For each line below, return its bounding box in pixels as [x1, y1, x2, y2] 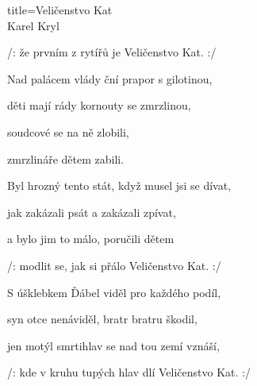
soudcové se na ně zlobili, [7, 123, 129, 140]
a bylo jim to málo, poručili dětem [7, 230, 175, 247]
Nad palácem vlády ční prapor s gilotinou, [7, 70, 213, 87]
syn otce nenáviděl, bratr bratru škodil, [7, 311, 198, 327]
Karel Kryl [7, 17, 59, 33]
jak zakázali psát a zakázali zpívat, [7, 203, 176, 220]
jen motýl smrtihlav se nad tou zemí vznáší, [7, 337, 220, 353]
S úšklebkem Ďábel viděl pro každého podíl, [7, 284, 221, 300]
